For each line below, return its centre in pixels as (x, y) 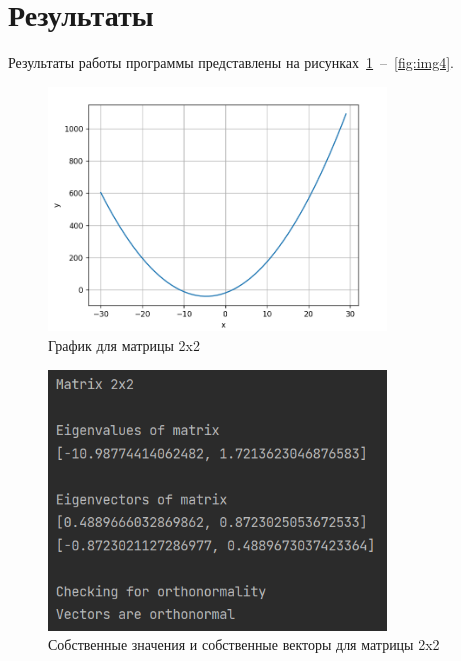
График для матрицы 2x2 (124, 345)
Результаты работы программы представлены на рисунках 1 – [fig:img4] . (231, 62)
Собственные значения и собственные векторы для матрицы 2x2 (244, 644)
